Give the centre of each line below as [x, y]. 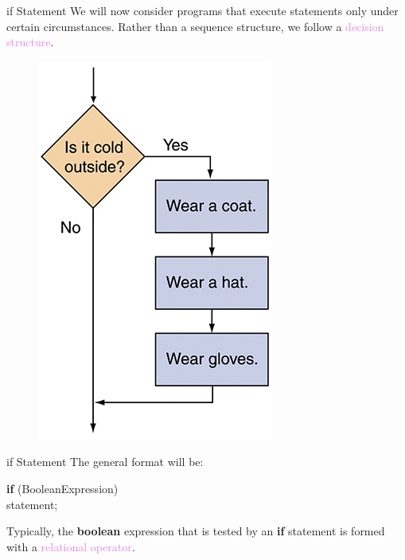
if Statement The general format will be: [105, 462]
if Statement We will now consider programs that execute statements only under [202, 10]
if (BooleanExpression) [62, 488]
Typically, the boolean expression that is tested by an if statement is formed [196, 531]
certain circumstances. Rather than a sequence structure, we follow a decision [195, 26]
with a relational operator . [71, 546]
